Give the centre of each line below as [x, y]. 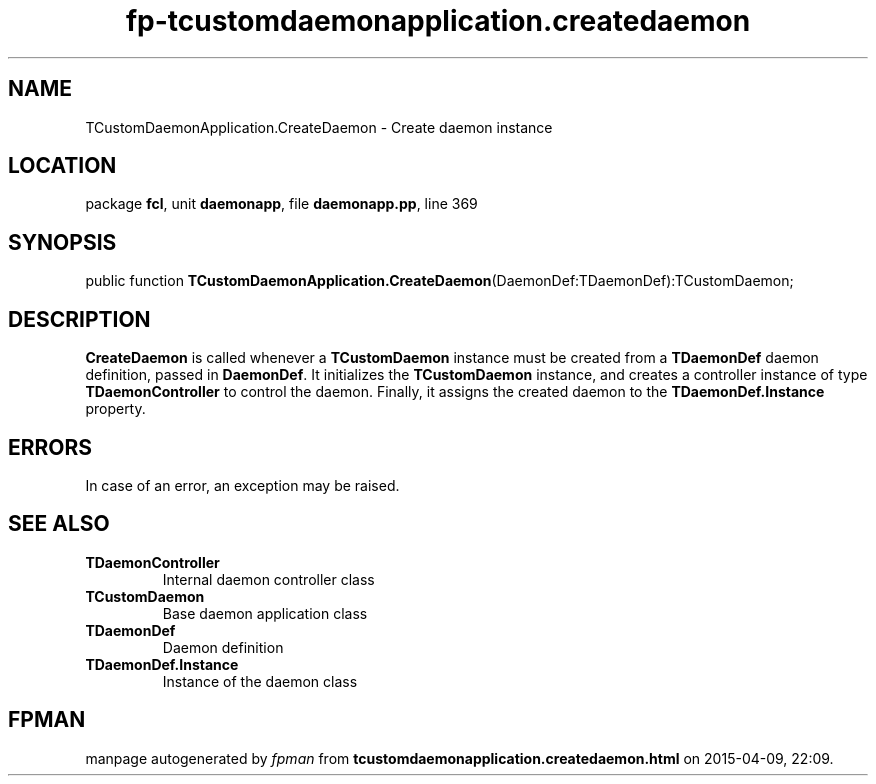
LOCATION [62, 166]
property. [115, 409]
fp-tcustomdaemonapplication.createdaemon [438, 21]
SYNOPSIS [62, 242]
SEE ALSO [59, 524]
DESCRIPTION [79, 319]
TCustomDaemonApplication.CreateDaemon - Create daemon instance [319, 127]
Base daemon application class [265, 613]
